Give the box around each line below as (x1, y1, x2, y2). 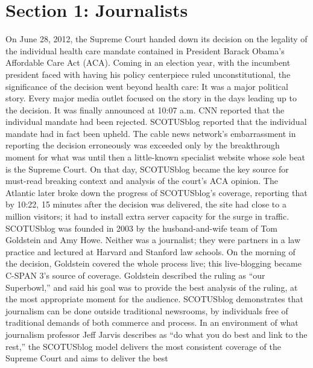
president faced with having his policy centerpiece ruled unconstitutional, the (5, 68, 291, 80)
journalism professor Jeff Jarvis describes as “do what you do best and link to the (5, 328, 308, 340)
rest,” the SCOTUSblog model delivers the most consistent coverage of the (5, 340, 282, 352)
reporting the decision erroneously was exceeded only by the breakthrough (5, 139, 280, 151)
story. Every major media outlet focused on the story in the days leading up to (5, 92, 297, 104)
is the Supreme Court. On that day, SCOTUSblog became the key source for (5, 162, 289, 175)
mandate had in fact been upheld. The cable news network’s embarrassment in (5, 127, 296, 139)
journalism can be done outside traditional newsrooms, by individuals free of (5, 304, 288, 317)
